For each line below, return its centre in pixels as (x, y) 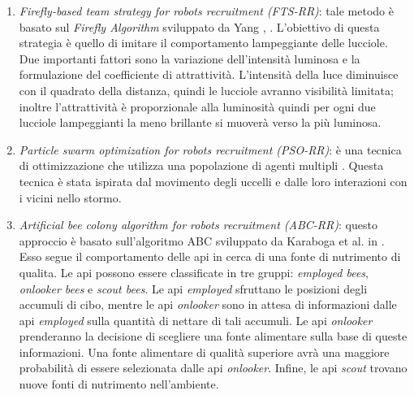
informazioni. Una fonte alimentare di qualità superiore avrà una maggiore (204, 352)
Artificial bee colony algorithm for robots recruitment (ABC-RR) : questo (198, 225)
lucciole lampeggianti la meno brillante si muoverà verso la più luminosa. (200, 122)
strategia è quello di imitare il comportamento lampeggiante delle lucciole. (203, 43)
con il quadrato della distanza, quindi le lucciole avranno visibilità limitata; (206, 90)
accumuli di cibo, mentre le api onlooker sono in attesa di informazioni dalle (208, 304)
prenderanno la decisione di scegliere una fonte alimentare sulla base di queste (213, 336)
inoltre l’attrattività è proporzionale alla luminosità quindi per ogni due (197, 106)
